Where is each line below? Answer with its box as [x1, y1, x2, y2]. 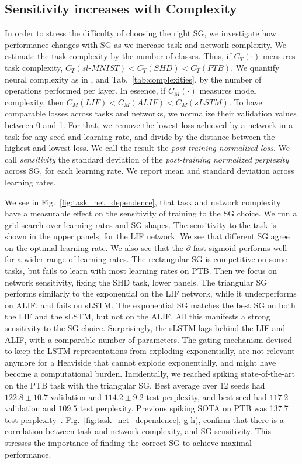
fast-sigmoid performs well [193, 241, 287, 253]
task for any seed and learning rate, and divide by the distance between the [5, 130, 275, 142]
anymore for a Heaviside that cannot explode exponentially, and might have [5, 356, 276, 368]
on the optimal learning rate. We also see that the [5, 241, 183, 253]
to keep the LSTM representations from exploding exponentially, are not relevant [5, 345, 295, 357]
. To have [228, 95, 262, 108]
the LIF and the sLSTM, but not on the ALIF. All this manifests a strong [5, 310, 270, 322]
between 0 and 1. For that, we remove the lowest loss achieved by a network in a [5, 118, 293, 130]
